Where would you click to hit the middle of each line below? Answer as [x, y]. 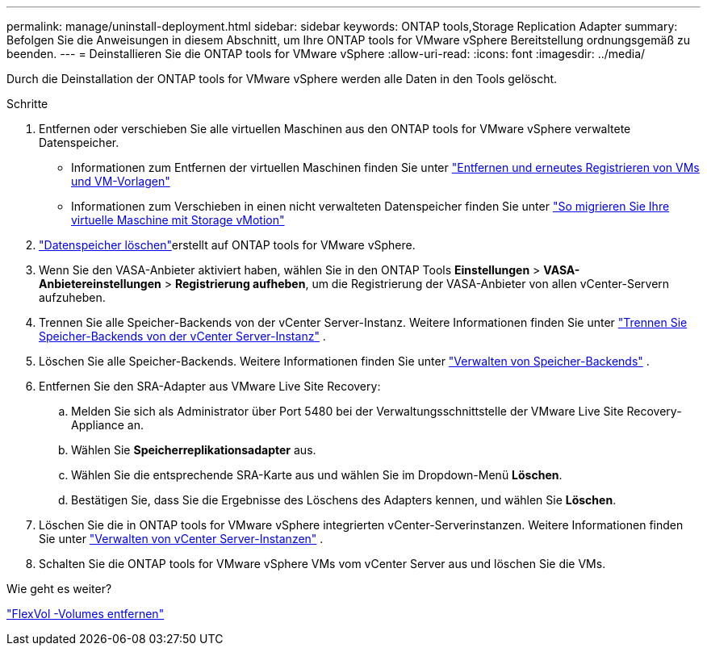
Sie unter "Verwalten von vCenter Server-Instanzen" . [181, 539]
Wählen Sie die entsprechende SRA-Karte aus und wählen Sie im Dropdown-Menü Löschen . [317, 475]
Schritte [27, 104]
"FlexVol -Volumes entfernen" [86, 614]
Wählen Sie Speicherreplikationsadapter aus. [194, 450]
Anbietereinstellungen [100, 284]
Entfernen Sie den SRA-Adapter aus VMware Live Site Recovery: [210, 386]
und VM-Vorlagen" [121, 181]
